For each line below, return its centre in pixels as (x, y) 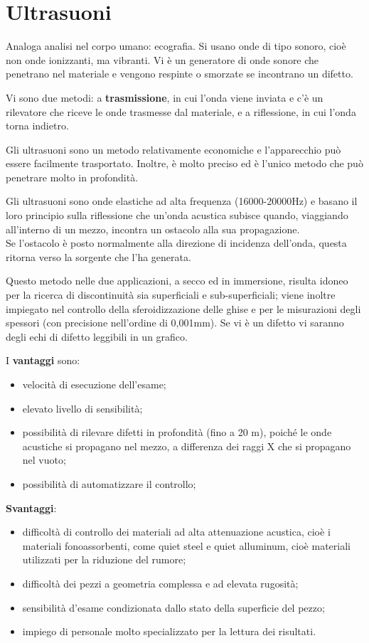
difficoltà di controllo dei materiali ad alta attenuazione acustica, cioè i (176, 532)
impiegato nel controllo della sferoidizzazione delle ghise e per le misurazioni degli (183, 308)
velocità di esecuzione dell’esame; (94, 384)
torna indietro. (37, 126)
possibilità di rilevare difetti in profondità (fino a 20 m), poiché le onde (177, 432)
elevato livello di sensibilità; (82, 408)
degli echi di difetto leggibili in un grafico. (97, 336)
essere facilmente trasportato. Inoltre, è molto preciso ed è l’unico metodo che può (184, 163)
